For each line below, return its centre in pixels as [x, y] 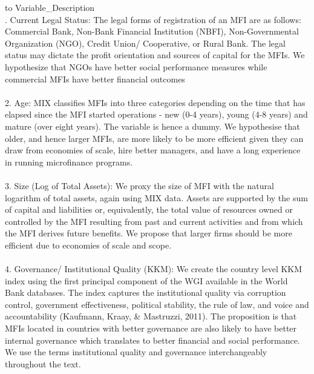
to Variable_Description [50, 7]
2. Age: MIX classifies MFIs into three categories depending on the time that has [155, 102]
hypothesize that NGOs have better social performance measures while [136, 66]
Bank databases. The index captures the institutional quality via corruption [146, 292]
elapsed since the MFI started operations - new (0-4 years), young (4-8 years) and [156, 114]
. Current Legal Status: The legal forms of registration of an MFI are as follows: [153, 19]
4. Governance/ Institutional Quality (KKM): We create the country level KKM [154, 269]
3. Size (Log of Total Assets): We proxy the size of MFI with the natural [139, 185]
